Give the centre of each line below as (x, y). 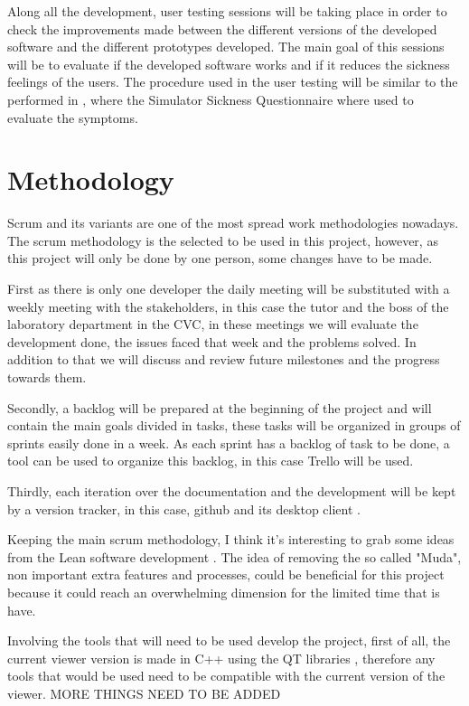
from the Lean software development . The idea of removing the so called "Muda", (234, 556)
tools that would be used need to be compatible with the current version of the (226, 676)
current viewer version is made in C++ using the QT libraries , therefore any (221, 658)
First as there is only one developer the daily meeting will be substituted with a (229, 289)
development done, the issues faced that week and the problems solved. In (212, 341)
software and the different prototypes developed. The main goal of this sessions (226, 47)
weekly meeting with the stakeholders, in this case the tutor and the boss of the (228, 306)
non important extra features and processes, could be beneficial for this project (226, 574)
